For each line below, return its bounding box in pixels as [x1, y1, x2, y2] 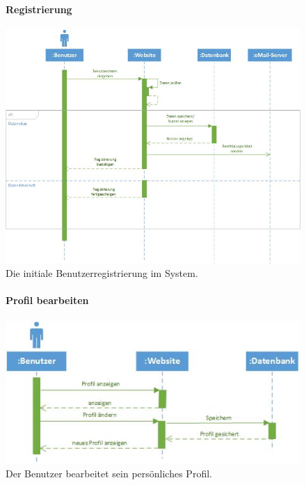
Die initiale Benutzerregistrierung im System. [6, 266, 198, 280]
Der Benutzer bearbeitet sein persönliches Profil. [6, 466, 212, 480]
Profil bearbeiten [6, 293, 89, 308]
